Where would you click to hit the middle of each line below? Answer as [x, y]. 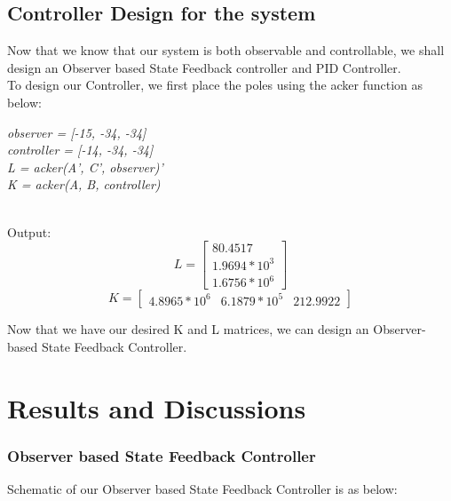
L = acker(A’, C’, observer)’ [85, 167]
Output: [29, 231]
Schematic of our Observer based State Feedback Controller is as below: [202, 489]
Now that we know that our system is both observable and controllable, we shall [226, 50]
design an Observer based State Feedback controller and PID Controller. [204, 67]
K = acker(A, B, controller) [84, 184]
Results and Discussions [157, 407]
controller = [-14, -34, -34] [80, 150]
